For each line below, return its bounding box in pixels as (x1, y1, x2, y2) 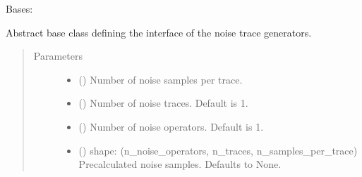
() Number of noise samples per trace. (78, 72, 243, 86)
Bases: (6, 1, 33, 15)
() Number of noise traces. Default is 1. (78, 96, 248, 110)
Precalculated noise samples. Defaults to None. (78, 157, 282, 171)
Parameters (33, 48, 83, 63)
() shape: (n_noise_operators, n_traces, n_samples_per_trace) (78, 143, 358, 157)
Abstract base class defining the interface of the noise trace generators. (6, 25, 312, 39)
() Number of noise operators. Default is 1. (78, 119, 264, 133)
